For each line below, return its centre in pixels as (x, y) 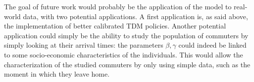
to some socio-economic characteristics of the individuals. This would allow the (124, 54)
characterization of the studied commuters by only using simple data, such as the (127, 64)
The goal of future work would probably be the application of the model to (118, 6)
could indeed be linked (212, 45)
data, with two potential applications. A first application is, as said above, (135, 16)
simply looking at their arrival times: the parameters (84, 45)
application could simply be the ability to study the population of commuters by (126, 35)
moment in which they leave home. (57, 74)
